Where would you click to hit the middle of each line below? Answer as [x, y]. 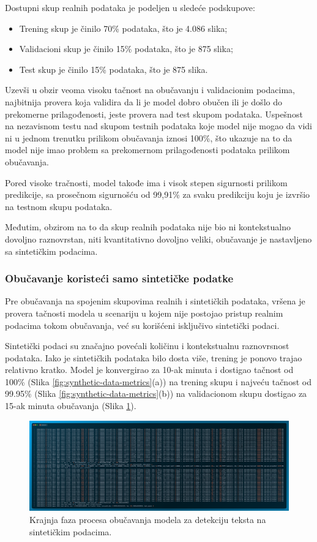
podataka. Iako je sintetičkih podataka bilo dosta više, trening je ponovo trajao [154, 357]
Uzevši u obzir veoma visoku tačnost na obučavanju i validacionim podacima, [150, 90]
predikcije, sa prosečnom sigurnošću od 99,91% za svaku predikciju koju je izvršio [158, 194]
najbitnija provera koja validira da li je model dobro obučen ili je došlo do [144, 101]
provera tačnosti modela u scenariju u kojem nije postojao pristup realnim [144, 313]
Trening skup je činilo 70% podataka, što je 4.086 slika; [123, 28]
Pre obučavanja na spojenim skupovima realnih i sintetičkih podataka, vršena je [155, 301]
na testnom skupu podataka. [59, 206]
